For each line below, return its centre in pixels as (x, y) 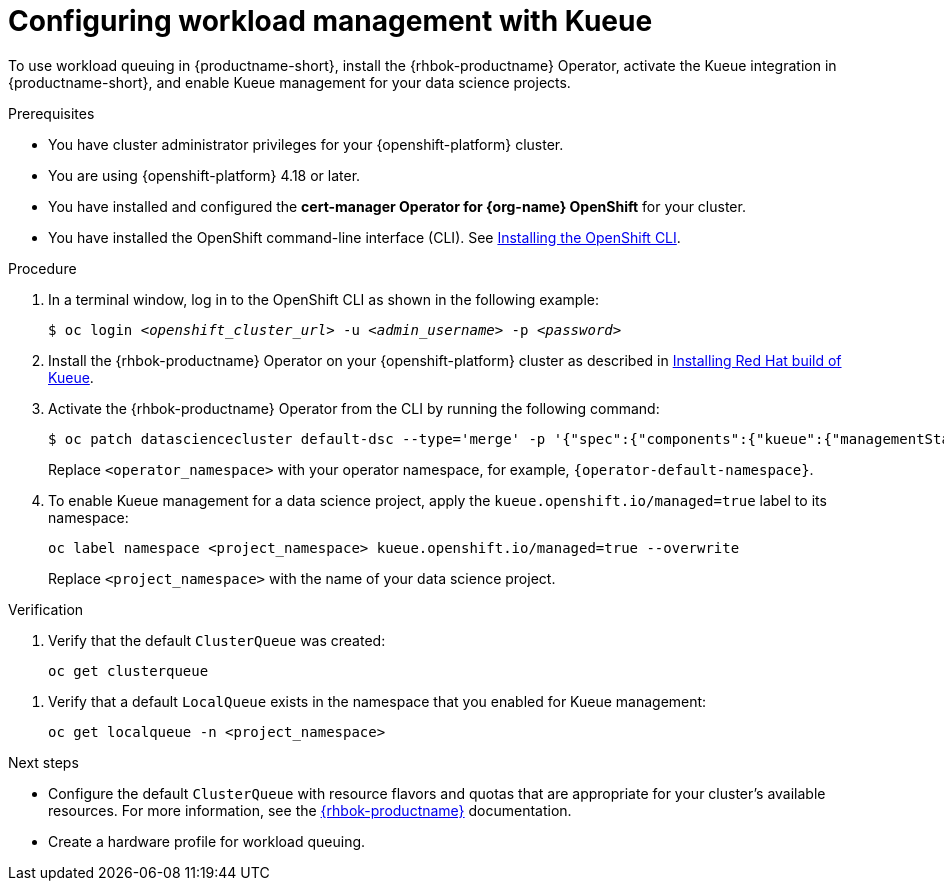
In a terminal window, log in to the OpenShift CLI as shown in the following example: (323, 299)
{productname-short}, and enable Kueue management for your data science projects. (289, 82)
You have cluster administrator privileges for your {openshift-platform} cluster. (306, 144)
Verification (46, 609)
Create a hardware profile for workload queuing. (207, 841)
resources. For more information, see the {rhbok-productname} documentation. (310, 810)
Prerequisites (51, 113)
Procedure (42, 268)
